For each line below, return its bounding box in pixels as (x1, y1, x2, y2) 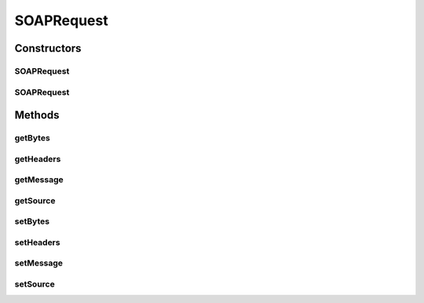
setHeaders (14, 236, 60, 247)
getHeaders (14, 153, 61, 164)
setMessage (14, 257, 63, 268)
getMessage (14, 174, 64, 185)
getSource (14, 195, 56, 206)
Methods (14, 108, 60, 122)
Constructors (14, 42, 82, 55)
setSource (14, 279, 55, 290)
